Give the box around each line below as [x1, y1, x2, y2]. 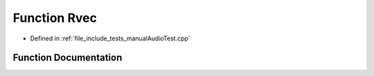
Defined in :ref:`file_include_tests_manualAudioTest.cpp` [30, 34, 190, 42]
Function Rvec [12, 10, 97, 25]
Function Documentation [12, 52, 123, 64]
